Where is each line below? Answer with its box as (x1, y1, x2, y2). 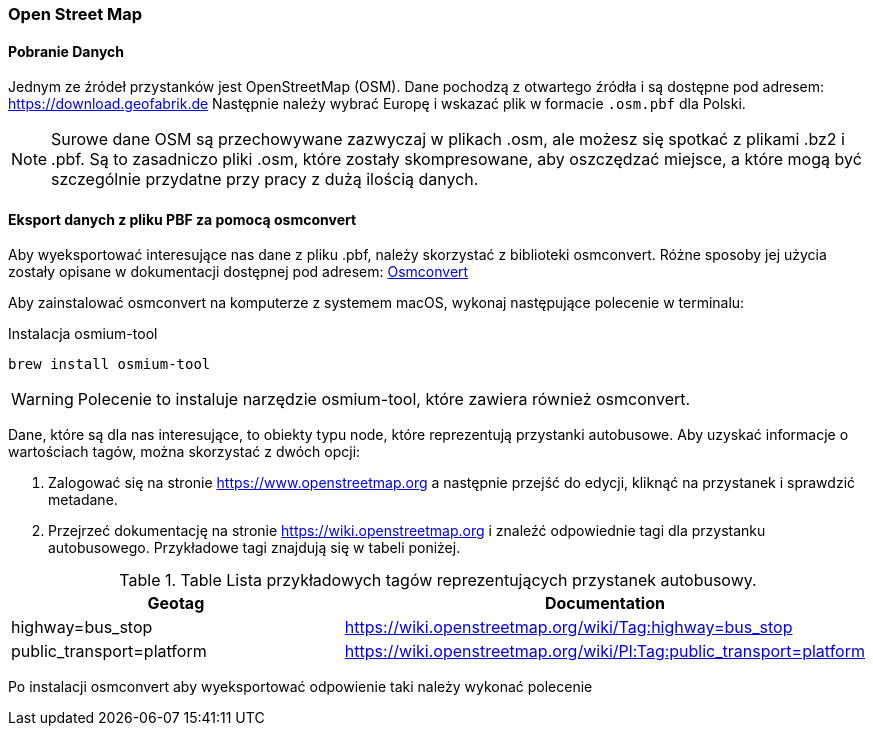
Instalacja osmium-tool (8, 325, 158, 343)
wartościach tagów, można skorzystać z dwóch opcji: (8, 443, 361, 461)
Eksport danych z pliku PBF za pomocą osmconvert (8, 210, 357, 228)
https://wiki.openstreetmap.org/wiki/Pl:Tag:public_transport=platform (344, 641, 865, 662)
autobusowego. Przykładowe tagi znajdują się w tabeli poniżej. (48, 539, 461, 557)
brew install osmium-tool (8, 356, 211, 373)
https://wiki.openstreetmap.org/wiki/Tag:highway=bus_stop (344, 617, 793, 638)
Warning (11, 389, 74, 410)
